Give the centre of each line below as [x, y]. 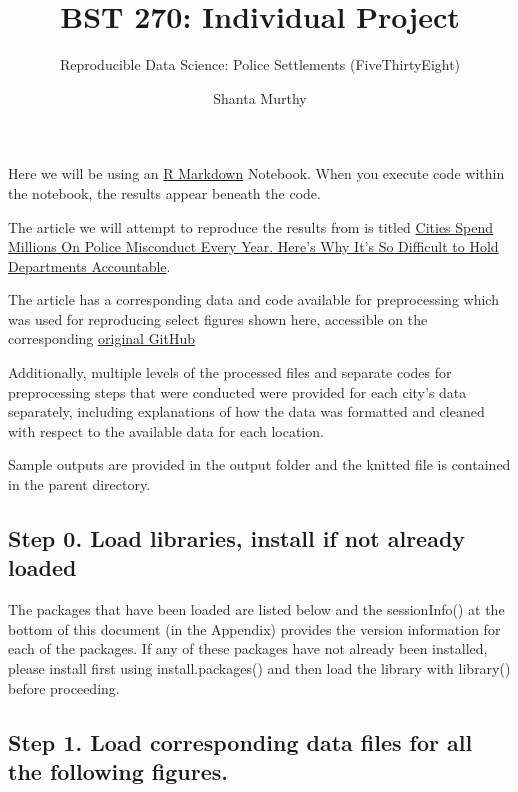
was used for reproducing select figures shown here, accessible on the [218, 318]
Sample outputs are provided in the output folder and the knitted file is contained [259, 464]
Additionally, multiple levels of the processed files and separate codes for [230, 372]
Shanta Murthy [260, 97]
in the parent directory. [79, 484]
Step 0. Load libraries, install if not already [237, 538]
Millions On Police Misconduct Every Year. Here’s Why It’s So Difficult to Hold [253, 246]
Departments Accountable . [89, 265]
